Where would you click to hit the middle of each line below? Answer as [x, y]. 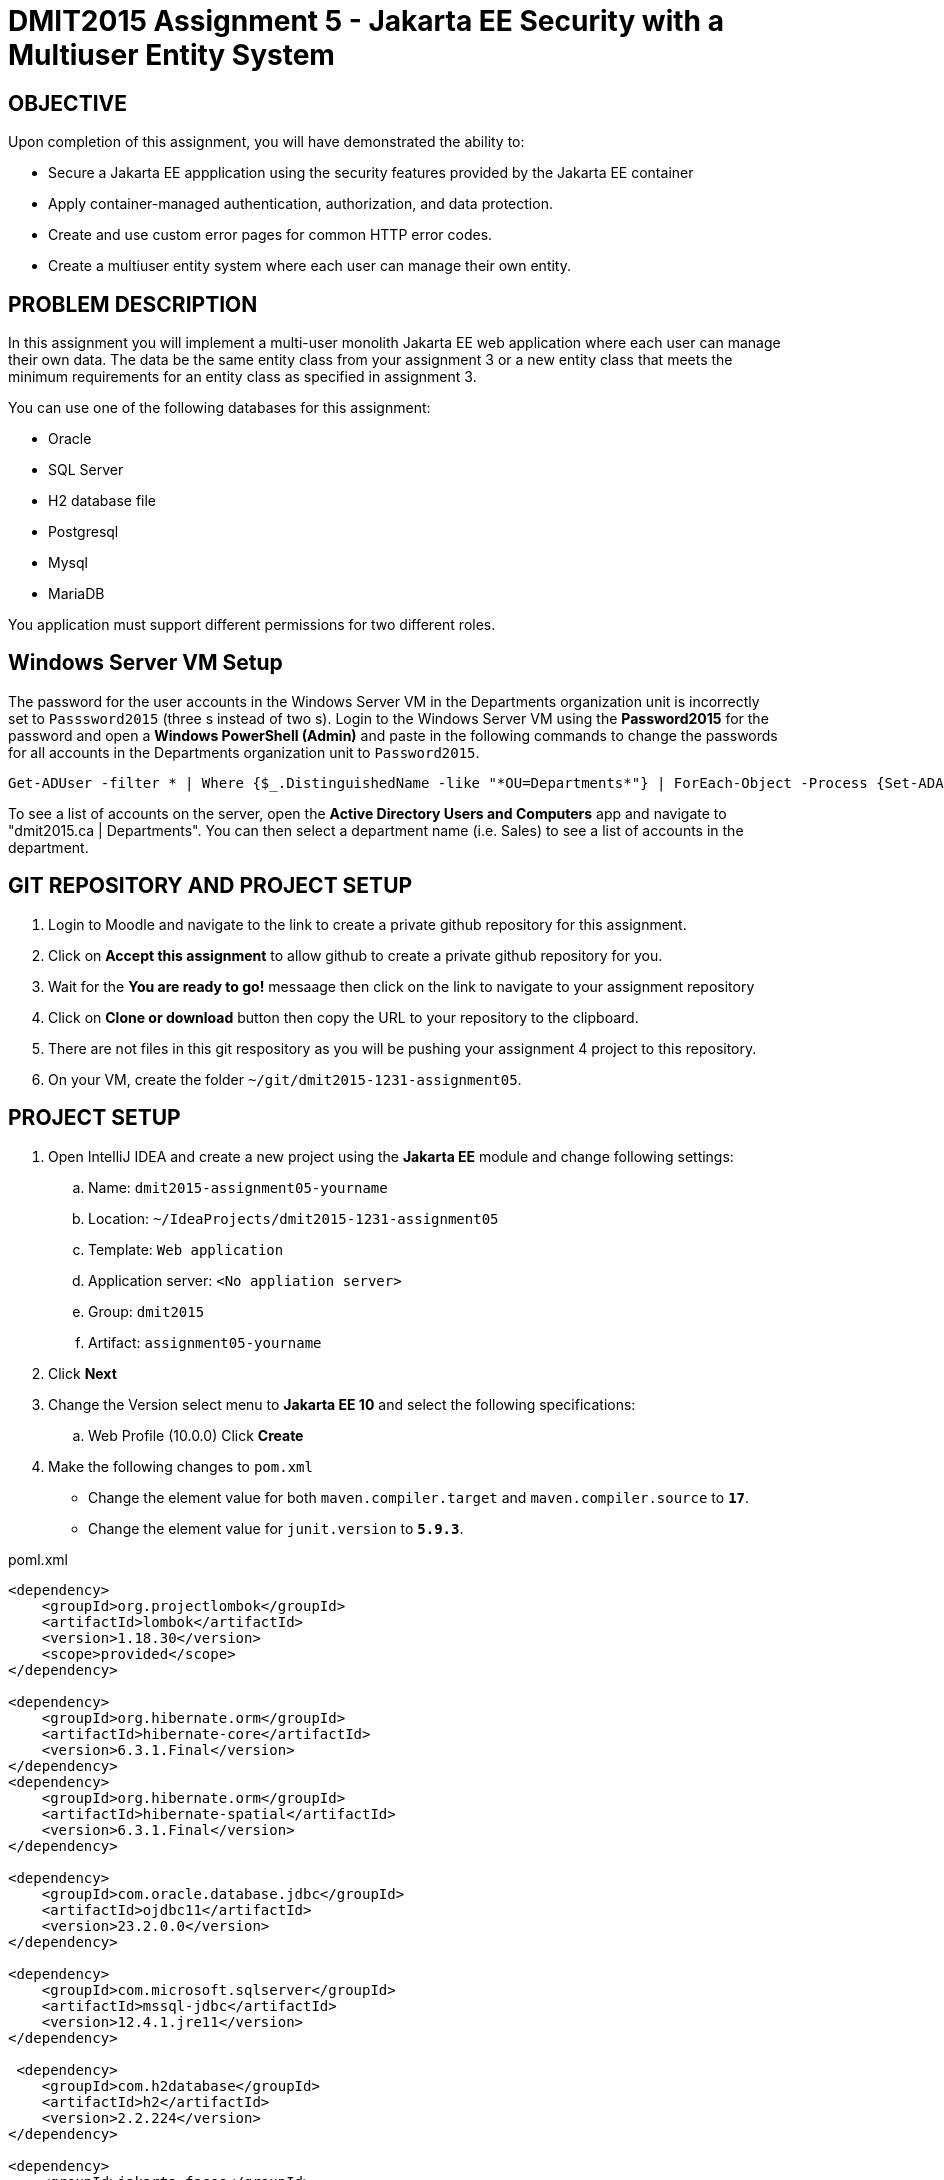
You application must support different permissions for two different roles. [252, 625]
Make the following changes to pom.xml [180, 1466]
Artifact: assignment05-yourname [205, 1342]
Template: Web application [186, 1249]
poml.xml [38, 1559]
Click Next [82, 1373]
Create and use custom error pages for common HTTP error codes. [270, 235]
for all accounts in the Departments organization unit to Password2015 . [244, 752]
